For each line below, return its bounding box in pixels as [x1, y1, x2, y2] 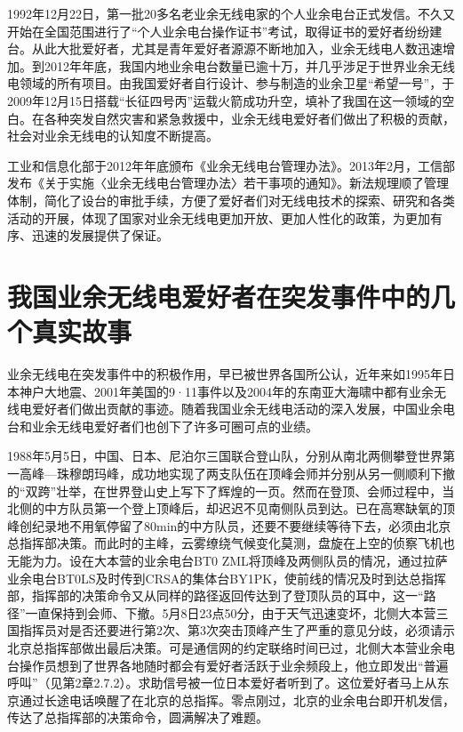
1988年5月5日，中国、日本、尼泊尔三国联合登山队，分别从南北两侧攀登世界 [7, 446, 443, 465]
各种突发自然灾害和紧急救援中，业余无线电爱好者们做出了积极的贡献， [44, 109, 455, 127]
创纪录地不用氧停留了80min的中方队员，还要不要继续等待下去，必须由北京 [19, 516, 451, 535]
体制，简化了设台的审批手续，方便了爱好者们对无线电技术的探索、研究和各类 [7, 190, 455, 209]
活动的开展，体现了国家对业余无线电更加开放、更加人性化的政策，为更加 [7, 208, 430, 227]
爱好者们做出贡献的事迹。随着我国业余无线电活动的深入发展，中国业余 [31, 399, 443, 418]
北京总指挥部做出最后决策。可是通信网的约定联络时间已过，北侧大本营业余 [7, 638, 443, 656]
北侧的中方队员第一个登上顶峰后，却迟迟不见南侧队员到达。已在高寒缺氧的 [7, 499, 443, 518]
